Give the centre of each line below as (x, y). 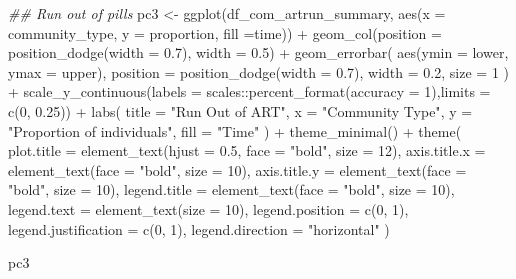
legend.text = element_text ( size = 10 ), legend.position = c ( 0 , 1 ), (208, 208)
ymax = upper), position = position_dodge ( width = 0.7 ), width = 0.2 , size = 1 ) (259, 71)
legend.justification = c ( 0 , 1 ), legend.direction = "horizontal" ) (199, 228)
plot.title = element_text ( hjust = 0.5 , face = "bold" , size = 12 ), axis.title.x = (247, 150)
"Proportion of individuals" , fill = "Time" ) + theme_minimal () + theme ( (235, 130)
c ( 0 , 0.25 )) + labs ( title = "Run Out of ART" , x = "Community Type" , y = (240, 110)
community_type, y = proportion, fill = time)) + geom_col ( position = (225, 32)
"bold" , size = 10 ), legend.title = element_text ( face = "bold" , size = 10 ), (231, 189)
